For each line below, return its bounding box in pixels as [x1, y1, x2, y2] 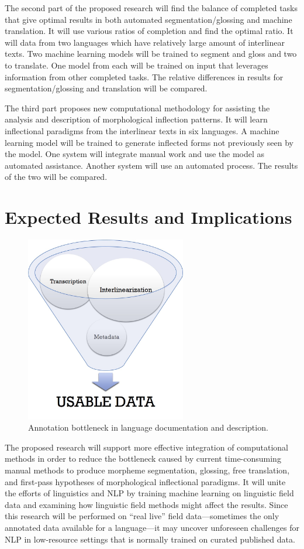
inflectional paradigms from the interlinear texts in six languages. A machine [5, 124, 279, 137]
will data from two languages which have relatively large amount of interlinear [5, 36, 285, 48]
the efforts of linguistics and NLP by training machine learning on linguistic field [5, 487, 294, 499]
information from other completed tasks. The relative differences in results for [5, 70, 284, 83]
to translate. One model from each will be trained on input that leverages [5, 59, 268, 71]
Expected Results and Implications [5, 205, 292, 229]
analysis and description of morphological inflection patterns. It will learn [5, 113, 268, 125]
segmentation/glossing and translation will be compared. [5, 82, 208, 94]
